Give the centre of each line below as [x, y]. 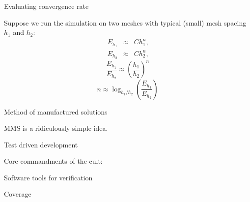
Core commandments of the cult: [53, 161]
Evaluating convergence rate [46, 6]
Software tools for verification [48, 177]
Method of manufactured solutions [56, 111]
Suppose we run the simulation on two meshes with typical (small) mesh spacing [125, 22]
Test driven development [41, 144]
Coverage [18, 194]
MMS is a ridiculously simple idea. [56, 128]
